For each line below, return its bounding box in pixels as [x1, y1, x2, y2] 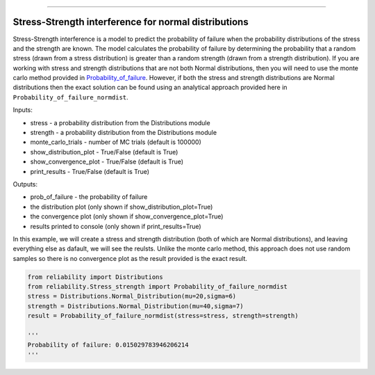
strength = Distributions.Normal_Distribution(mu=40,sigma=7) [27, 302, 244, 310]
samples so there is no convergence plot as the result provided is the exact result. [12, 254, 248, 262]
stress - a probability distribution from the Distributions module [30, 118, 211, 127]
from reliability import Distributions [27, 273, 163, 281]
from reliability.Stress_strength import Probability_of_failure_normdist [27, 282, 288, 291]
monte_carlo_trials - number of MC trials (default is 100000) [30, 138, 201, 146]
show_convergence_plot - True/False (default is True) [30, 157, 184, 166]
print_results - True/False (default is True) [30, 167, 149, 175]
